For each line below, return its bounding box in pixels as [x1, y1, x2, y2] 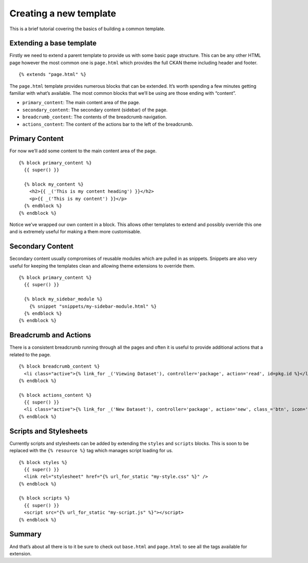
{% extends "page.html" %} [18, 72, 87, 77]
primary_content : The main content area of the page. [22, 99, 141, 106]
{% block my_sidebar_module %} [24, 296, 103, 302]
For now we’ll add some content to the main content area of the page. [9, 148, 157, 154]
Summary [9, 530, 42, 538]
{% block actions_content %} [18, 392, 92, 398]
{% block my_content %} [24, 182, 84, 187]
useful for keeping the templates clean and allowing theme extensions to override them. [9, 263, 195, 269]
